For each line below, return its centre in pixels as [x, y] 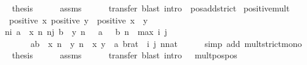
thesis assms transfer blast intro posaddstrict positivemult [151, 8]
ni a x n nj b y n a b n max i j [86, 32]
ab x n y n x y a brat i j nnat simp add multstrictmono [166, 43]
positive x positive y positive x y [78, 20]
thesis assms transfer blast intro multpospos [125, 55]
